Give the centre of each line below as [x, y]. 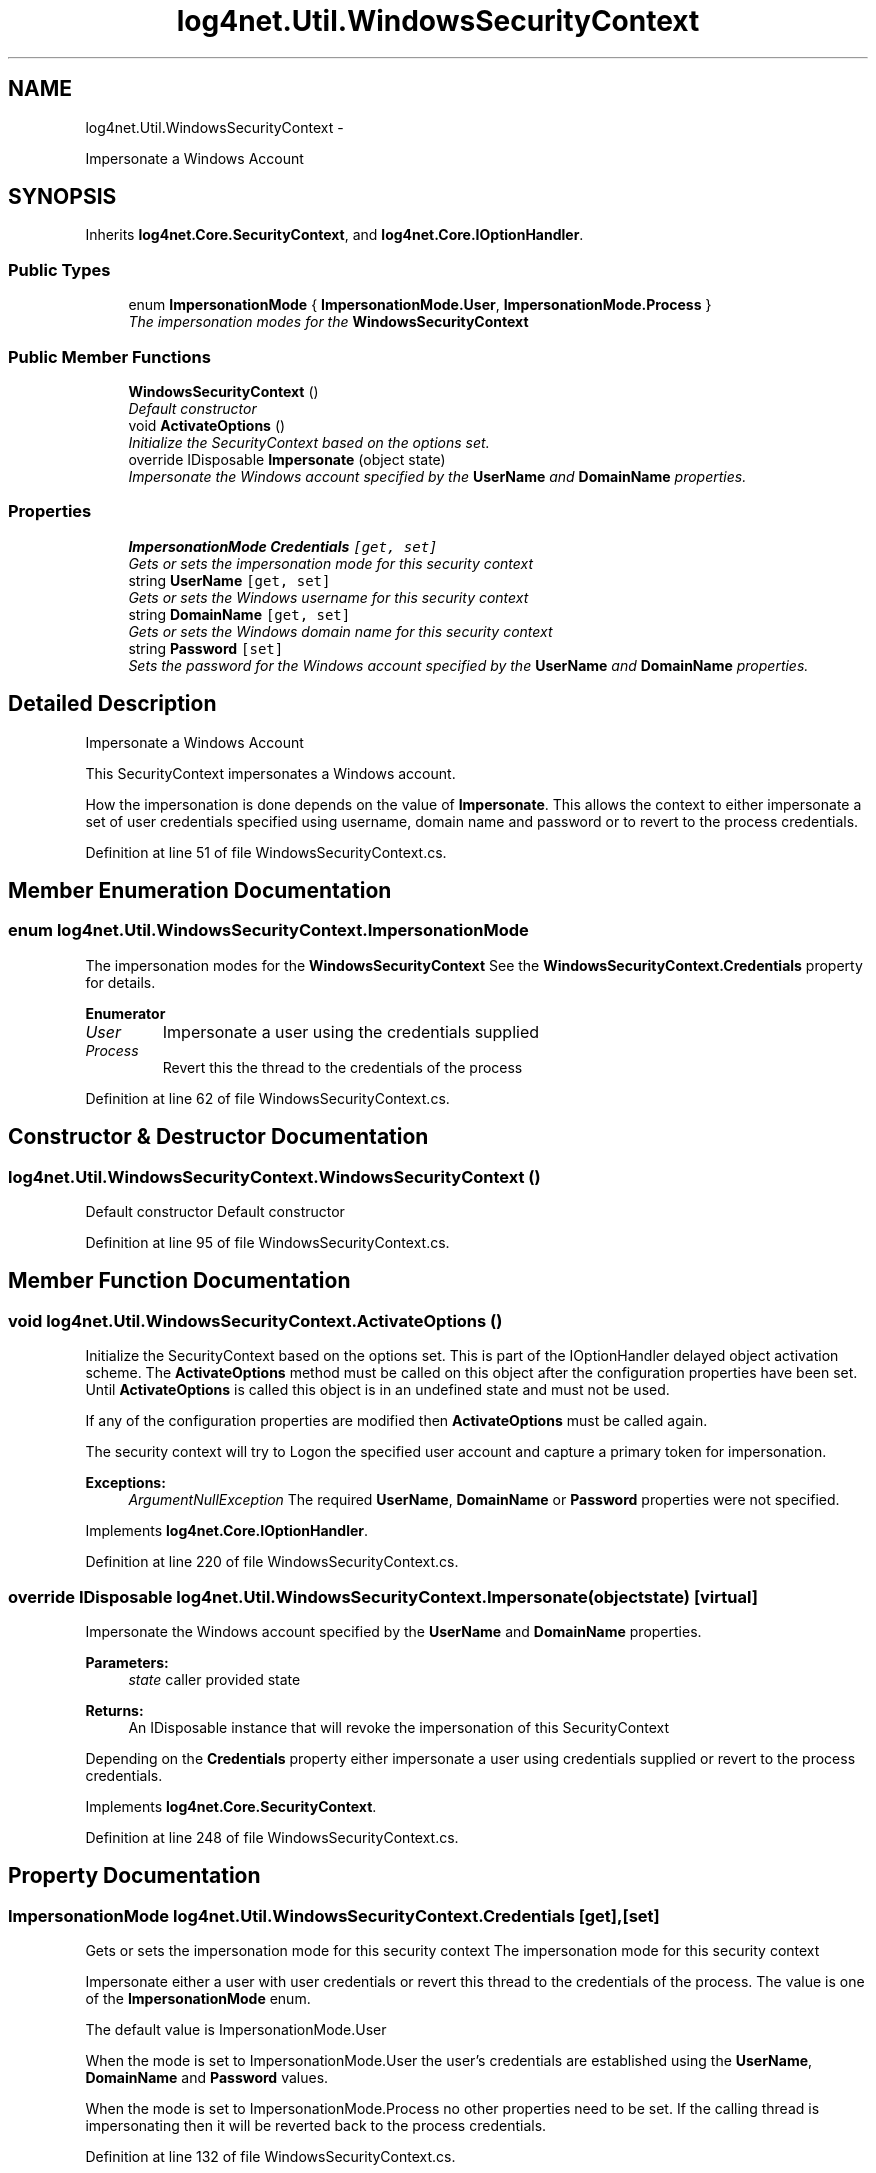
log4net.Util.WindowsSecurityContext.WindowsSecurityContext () [274, 1176]
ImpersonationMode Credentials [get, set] [283, 546]
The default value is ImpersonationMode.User [236, 2030]
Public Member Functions [109, 356]
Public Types [59, 269]
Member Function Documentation [179, 1281]
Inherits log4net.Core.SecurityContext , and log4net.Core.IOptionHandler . [334, 235]
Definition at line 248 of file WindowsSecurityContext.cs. [272, 1837]
